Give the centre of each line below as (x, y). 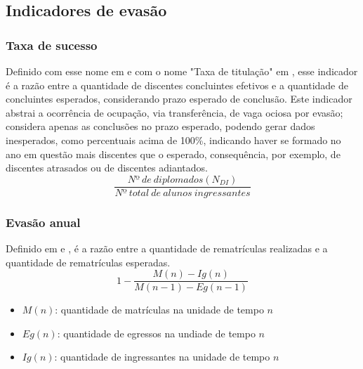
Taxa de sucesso (52, 45)
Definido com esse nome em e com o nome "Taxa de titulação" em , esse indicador (182, 71)
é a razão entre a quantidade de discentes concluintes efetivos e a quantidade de (177, 85)
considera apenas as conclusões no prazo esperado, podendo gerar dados (160, 126)
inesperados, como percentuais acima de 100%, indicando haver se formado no (173, 140)
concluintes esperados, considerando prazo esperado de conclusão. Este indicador (179, 99)
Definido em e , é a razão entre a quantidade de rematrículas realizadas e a (167, 248)
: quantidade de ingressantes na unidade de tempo (162, 357)
